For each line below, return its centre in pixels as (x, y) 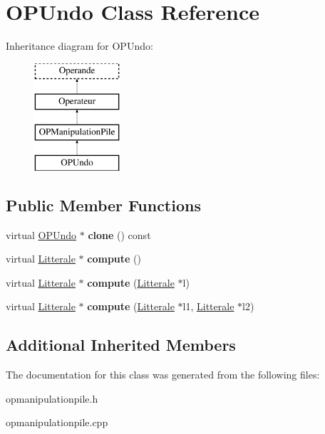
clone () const (119, 234)
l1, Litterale (208, 306)
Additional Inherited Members (121, 345)
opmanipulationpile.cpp (57, 422)
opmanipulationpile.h (52, 398)
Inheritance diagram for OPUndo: (79, 46)
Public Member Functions (103, 205)
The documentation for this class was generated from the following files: (163, 375)
